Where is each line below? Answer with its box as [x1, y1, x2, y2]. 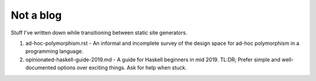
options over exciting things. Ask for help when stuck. [57, 64, 187, 71]
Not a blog [11, 9, 62, 22]
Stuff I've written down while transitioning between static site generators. [11, 29, 187, 36]
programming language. [25, 48, 84, 55]
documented [25, 64, 57, 71]
